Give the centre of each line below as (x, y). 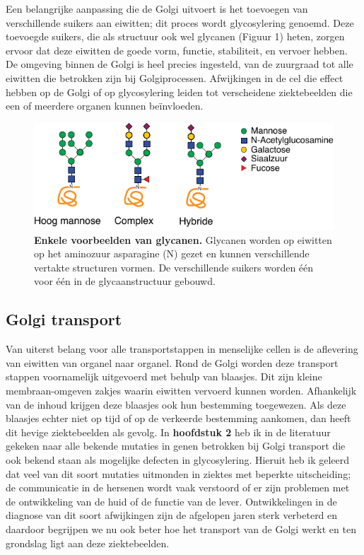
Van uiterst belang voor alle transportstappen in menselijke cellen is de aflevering (182, 349)
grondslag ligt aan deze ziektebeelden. (88, 543)
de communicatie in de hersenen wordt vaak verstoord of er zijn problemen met (178, 487)
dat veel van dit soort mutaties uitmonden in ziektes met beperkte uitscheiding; (178, 473)
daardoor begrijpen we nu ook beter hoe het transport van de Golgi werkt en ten (181, 528)
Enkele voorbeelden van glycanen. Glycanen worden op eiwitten (183, 239)
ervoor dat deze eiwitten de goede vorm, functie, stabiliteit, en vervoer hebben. (177, 50)
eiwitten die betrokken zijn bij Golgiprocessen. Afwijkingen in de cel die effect (175, 77)
